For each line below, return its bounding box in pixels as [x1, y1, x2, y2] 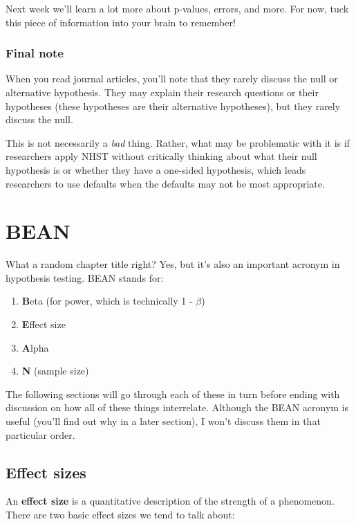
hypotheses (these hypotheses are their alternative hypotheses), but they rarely [6, 98, 341, 113]
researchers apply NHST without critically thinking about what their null [6, 149, 317, 163]
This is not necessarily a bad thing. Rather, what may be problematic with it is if [6, 135, 350, 150]
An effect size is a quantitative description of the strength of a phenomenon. [6, 494, 335, 508]
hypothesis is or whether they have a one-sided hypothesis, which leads [6, 162, 306, 177]
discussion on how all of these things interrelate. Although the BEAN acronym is [6, 400, 349, 415]
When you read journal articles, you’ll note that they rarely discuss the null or [6, 71, 338, 86]
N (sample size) [21, 363, 89, 378]
